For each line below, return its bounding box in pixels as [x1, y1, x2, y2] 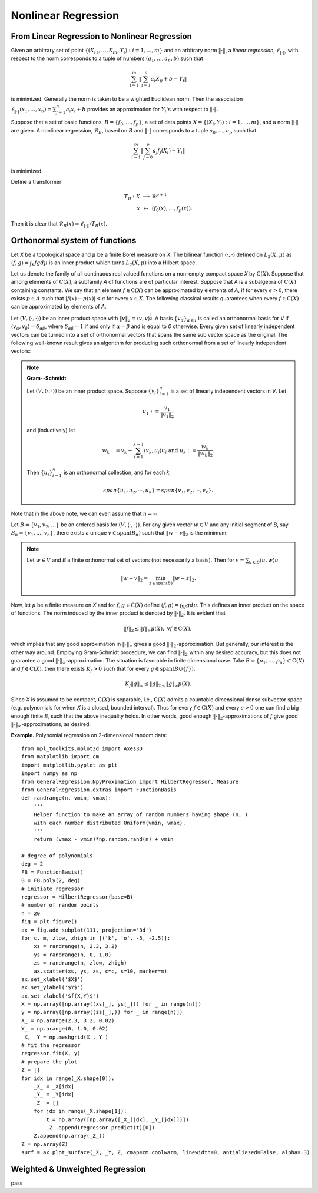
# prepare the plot [21, 1058, 78, 1065]
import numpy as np [21, 770, 78, 777]
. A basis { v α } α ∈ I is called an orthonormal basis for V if [152, 314, 289, 323]
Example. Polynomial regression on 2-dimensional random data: [11, 731, 167, 738]
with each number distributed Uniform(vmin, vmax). [33, 819, 186, 826]
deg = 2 [21, 860, 44, 867]
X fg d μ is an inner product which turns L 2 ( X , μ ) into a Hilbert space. [31, 259, 197, 268]
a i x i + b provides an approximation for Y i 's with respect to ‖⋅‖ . [65, 105, 218, 114]
